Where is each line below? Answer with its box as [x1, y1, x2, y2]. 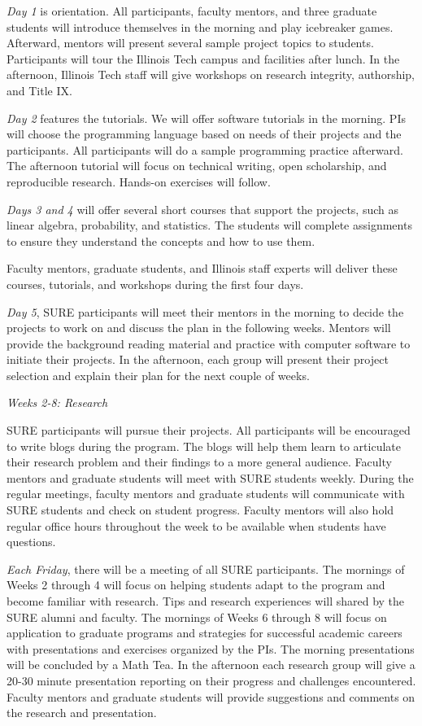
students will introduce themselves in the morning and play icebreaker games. [7, 18, 394, 35]
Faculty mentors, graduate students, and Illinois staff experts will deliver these [7, 260, 398, 277]
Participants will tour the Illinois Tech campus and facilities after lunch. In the [7, 50, 400, 67]
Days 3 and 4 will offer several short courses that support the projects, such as [7, 200, 398, 217]
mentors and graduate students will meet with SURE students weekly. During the [7, 469, 414, 486]
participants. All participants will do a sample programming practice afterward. [7, 141, 403, 158]
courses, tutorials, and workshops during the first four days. [7, 275, 304, 292]
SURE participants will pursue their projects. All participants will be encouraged [7, 422, 411, 439]
